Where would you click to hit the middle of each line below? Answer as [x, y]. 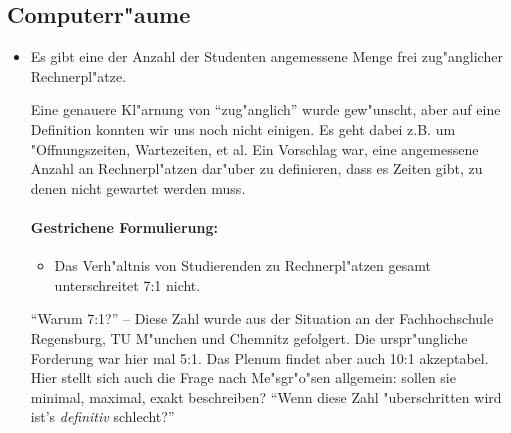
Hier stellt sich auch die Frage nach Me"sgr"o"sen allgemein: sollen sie [243, 377]
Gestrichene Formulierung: [124, 226]
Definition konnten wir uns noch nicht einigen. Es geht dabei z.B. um [243, 128]
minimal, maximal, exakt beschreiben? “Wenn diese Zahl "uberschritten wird [266, 396]
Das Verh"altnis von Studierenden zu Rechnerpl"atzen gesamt [242, 265]
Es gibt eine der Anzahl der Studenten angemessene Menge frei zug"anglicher [266, 56]
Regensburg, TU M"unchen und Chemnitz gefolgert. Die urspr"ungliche [249, 337]
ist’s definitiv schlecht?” [102, 416]
